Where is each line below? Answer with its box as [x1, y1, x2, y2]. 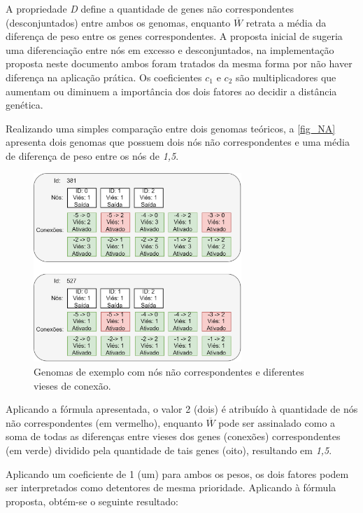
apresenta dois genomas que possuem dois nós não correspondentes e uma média [6, 135, 350, 149]
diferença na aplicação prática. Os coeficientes [6, 69, 202, 84]
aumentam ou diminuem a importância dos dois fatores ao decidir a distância [6, 83, 337, 98]
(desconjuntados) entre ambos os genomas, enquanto [6, 15, 231, 29]
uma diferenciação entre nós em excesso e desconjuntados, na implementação [6, 42, 334, 57]
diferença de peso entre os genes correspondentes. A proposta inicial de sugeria [6, 29, 343, 43]
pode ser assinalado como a [218, 415, 336, 430]
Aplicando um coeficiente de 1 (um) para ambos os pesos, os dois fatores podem [6, 466, 349, 481]
